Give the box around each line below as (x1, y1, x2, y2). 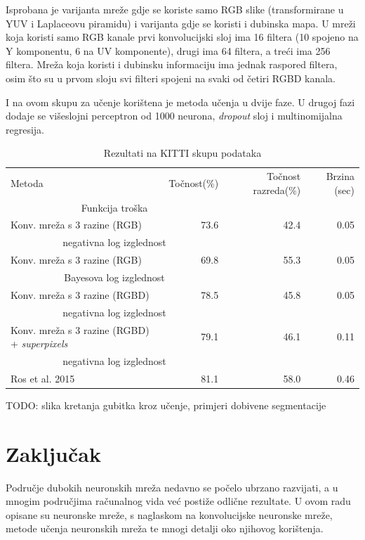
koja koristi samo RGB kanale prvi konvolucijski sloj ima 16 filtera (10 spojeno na (6, 30, 359, 44)
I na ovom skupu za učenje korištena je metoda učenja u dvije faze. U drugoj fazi (6, 94, 355, 109)
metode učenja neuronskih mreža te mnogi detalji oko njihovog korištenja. (6, 521, 324, 536)
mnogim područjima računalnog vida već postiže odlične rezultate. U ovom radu (6, 494, 351, 508)
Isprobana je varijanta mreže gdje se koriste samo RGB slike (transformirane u (6, 2, 344, 16)
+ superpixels (11, 336, 68, 351)
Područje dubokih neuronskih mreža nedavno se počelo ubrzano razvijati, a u (6, 480, 338, 494)
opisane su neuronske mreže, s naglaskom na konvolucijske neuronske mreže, (6, 507, 333, 522)
